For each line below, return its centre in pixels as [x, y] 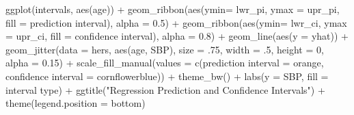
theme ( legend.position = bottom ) [76, 103]
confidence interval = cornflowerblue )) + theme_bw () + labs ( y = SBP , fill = [167, 76]
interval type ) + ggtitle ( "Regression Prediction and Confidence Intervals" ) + [165, 89]
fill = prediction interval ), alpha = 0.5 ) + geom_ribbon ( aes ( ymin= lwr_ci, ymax [176, 22]
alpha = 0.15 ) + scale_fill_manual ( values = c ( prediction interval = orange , [165, 63]
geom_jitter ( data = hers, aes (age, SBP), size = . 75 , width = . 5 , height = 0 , [165, 49]
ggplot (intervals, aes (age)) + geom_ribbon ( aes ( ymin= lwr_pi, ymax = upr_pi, [173, 9]
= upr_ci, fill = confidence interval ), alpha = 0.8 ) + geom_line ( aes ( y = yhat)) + [177, 36]
